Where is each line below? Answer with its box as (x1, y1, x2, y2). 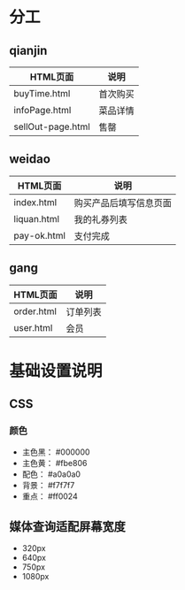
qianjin (9, 42, 48, 57)
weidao (9, 151, 51, 167)
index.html (13, 195, 58, 208)
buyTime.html (13, 88, 71, 99)
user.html (13, 321, 53, 333)
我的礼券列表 (73, 213, 128, 226)
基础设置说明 (9, 361, 104, 380)
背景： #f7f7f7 (21, 479, 75, 490)
